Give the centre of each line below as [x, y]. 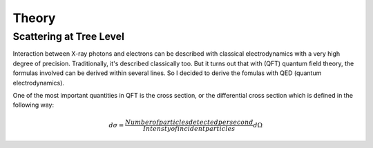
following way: [34, 105]
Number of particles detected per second [189, 122]
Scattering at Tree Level [68, 36]
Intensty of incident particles [189, 128]
